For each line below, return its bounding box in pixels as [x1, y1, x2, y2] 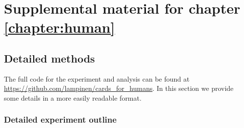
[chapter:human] [4, 17, 115, 37]
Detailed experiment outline [4, 113, 117, 126]
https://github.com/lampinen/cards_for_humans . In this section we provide [4, 83, 234, 93]
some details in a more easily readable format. [4, 92, 142, 103]
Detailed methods [4, 50, 95, 65]
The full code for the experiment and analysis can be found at [4, 73, 190, 84]
